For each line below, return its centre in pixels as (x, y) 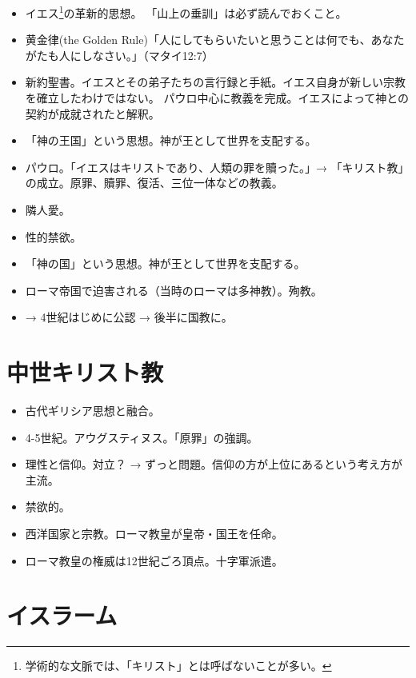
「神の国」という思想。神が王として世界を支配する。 (165, 263)
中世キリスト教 (85, 372)
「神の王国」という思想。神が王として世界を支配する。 (171, 140)
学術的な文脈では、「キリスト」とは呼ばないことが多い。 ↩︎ (178, 666)
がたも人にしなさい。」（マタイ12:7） (119, 55)
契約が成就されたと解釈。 (92, 113)
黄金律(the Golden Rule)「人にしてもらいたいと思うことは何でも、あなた (215, 40)
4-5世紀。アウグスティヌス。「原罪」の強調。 (142, 437)
